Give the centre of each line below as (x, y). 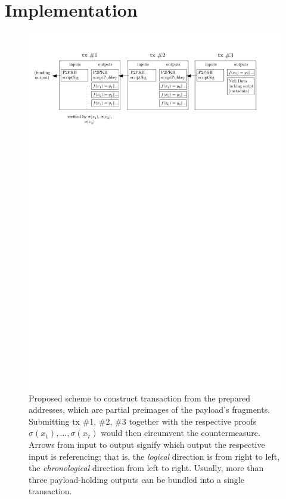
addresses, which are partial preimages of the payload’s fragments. (150, 409)
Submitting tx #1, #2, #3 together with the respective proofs (143, 421)
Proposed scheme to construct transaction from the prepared (140, 398)
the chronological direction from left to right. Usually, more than (146, 468)
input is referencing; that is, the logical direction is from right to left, (154, 456)
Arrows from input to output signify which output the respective (147, 445)
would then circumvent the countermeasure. (181, 433)
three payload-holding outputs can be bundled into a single (136, 479)
